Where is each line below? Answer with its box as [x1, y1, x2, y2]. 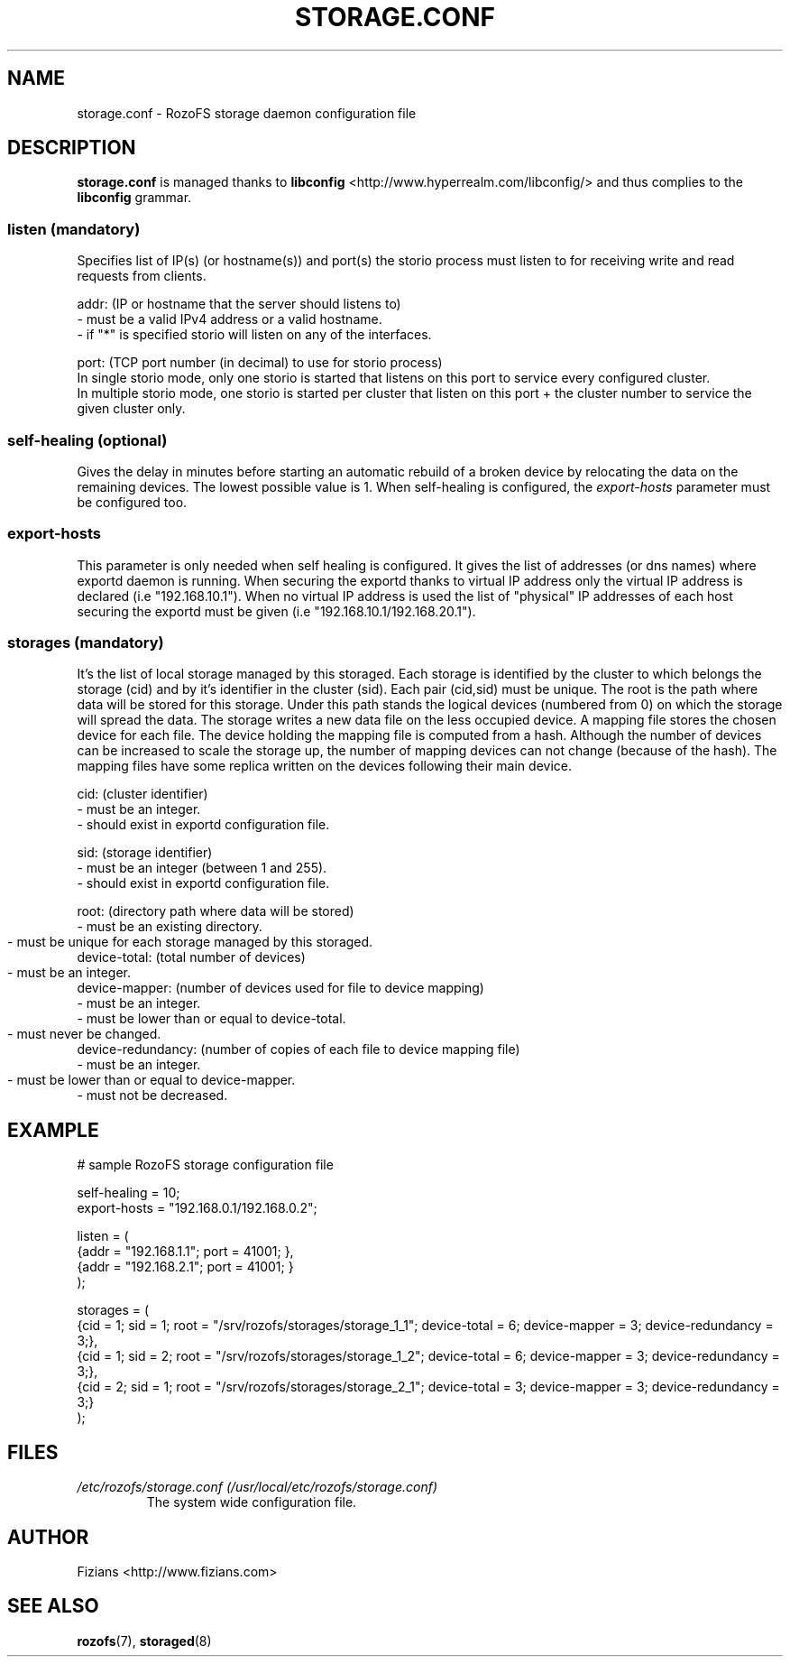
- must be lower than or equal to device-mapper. [7, 1072, 296, 1088]
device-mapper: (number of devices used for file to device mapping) [77, 980, 484, 996]
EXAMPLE [7, 1118, 99, 1142]
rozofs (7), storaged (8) [77, 1632, 212, 1649]
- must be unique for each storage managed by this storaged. [7, 934, 373, 950]
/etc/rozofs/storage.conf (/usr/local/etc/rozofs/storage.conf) [77, 1479, 438, 1495]
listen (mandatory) [7, 219, 141, 238]
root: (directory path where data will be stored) [77, 903, 354, 920]
